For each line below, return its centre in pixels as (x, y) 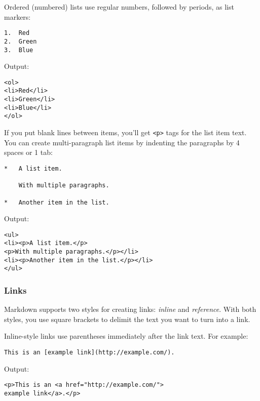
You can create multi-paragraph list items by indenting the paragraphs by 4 (122, 142)
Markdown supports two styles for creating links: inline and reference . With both (130, 309)
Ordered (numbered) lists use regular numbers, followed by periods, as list (119, 7)
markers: (17, 16)
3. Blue (19, 50)
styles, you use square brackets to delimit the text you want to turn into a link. (127, 319)
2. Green (21, 41)
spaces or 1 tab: (28, 152)
